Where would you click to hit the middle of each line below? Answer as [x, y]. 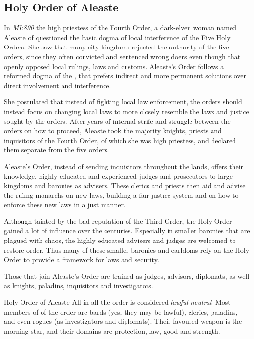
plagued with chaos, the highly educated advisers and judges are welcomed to [120, 240]
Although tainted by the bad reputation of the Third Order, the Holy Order [118, 221]
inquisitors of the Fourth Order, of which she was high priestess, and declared [120, 140]
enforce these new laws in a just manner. [65, 205]
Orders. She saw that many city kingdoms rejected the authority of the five [116, 47]
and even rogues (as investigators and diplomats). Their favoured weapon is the [123, 321]
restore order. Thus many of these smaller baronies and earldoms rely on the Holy [127, 250]
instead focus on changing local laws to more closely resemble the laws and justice [127, 111]
